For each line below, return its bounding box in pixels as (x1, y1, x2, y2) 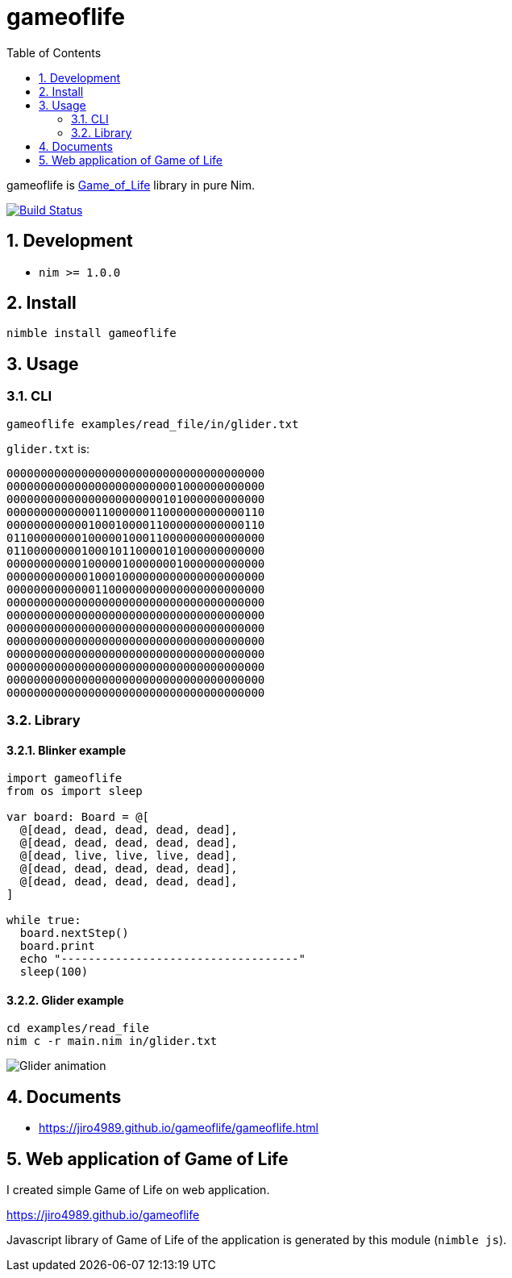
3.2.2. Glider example (6, 993, 124, 1007)
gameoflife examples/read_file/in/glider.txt (6, 417, 299, 431)
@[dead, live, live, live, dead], (19, 849, 238, 863)
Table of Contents (6, 45, 102, 60)
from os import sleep (6, 785, 143, 798)
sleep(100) (19, 965, 89, 979)
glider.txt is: (6, 441, 90, 456)
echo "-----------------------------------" (19, 952, 306, 966)
